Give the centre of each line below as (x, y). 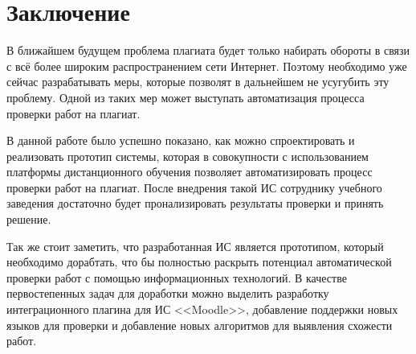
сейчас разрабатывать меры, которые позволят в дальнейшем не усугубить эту (198, 82)
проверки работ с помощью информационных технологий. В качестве (177, 277)
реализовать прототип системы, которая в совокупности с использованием (188, 156)
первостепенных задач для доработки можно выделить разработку (168, 293)
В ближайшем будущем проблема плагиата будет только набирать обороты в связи (208, 50)
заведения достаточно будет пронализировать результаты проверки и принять (195, 203)
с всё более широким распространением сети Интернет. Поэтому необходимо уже (207, 66)
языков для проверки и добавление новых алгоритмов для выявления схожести (200, 325)
